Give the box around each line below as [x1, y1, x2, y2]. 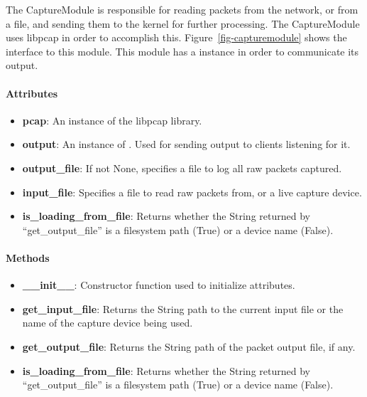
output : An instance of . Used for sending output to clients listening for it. [22, 137, 351, 152]
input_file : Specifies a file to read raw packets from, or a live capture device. [22, 184, 362, 199]
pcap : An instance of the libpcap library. [22, 112, 202, 127]
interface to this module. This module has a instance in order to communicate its [6, 43, 359, 58]
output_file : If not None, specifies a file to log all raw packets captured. [22, 160, 342, 175]
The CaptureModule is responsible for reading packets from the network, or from [6, 2, 358, 16]
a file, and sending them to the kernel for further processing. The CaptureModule [6, 16, 360, 31]
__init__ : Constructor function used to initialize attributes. [22, 277, 295, 292]
